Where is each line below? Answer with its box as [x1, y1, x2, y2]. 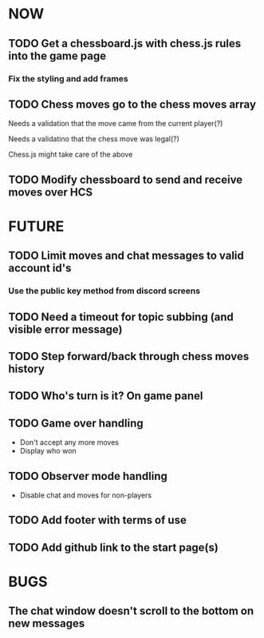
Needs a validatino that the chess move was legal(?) [8, 134, 179, 144]
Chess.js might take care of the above [8, 149, 133, 160]
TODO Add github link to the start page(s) [8, 541, 219, 554]
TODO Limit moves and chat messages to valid [8, 249, 245, 263]
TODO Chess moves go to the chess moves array [8, 97, 257, 111]
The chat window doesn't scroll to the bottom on [8, 604, 254, 618]
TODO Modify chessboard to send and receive [8, 172, 243, 186]
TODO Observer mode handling [8, 469, 167, 483]
